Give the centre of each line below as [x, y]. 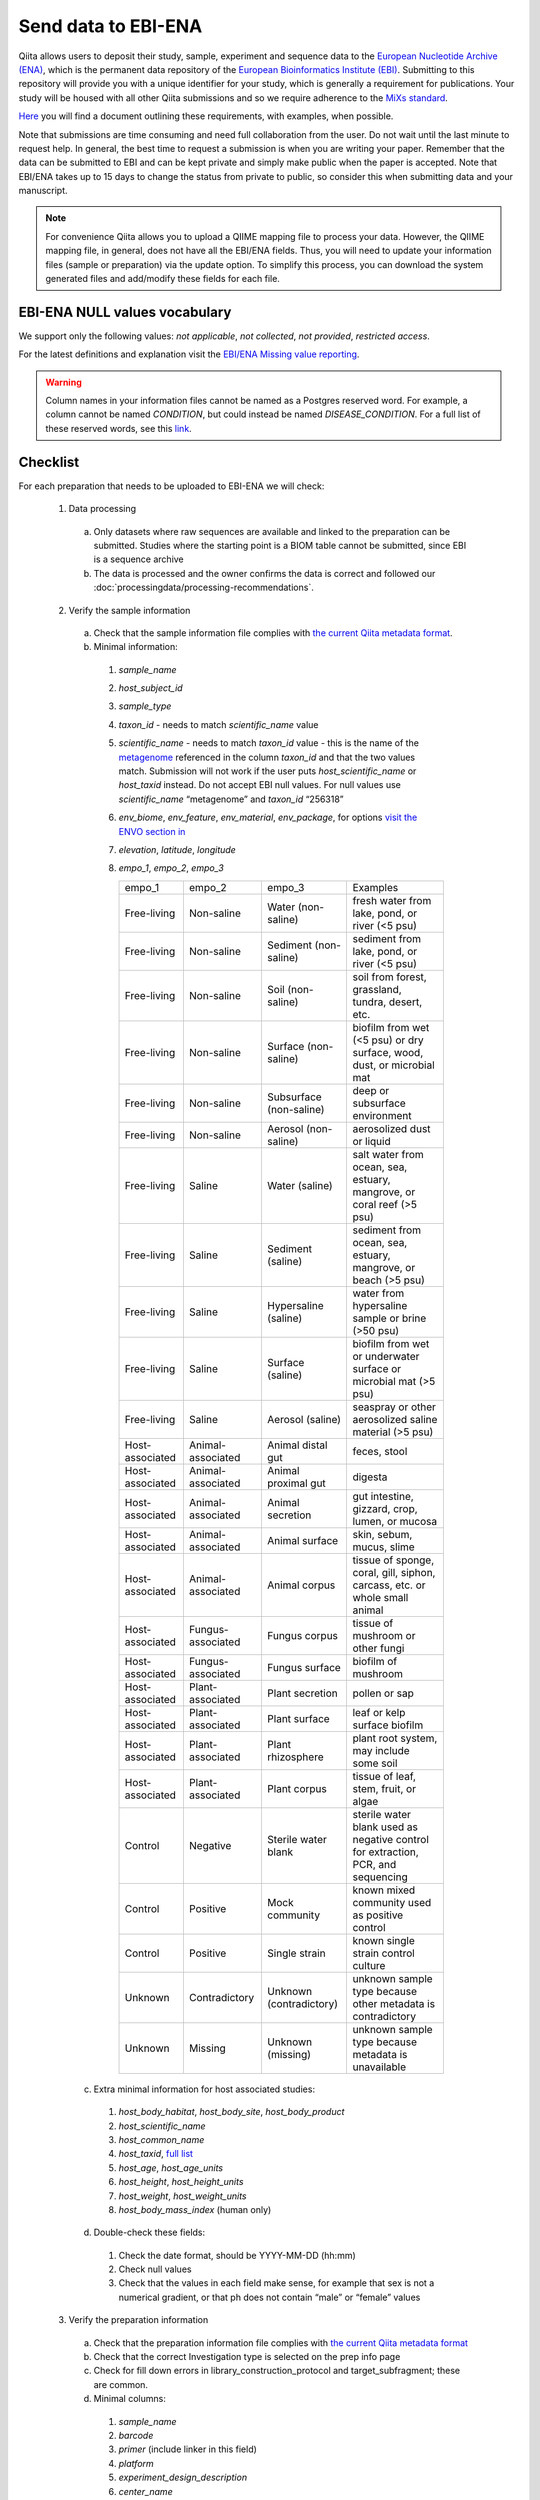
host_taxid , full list [156, 2154]
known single [383, 1940]
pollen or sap [383, 1693]
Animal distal [297, 1445]
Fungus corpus [302, 1635]
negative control [391, 1839]
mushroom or [384, 1635]
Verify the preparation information [138, 2320]
